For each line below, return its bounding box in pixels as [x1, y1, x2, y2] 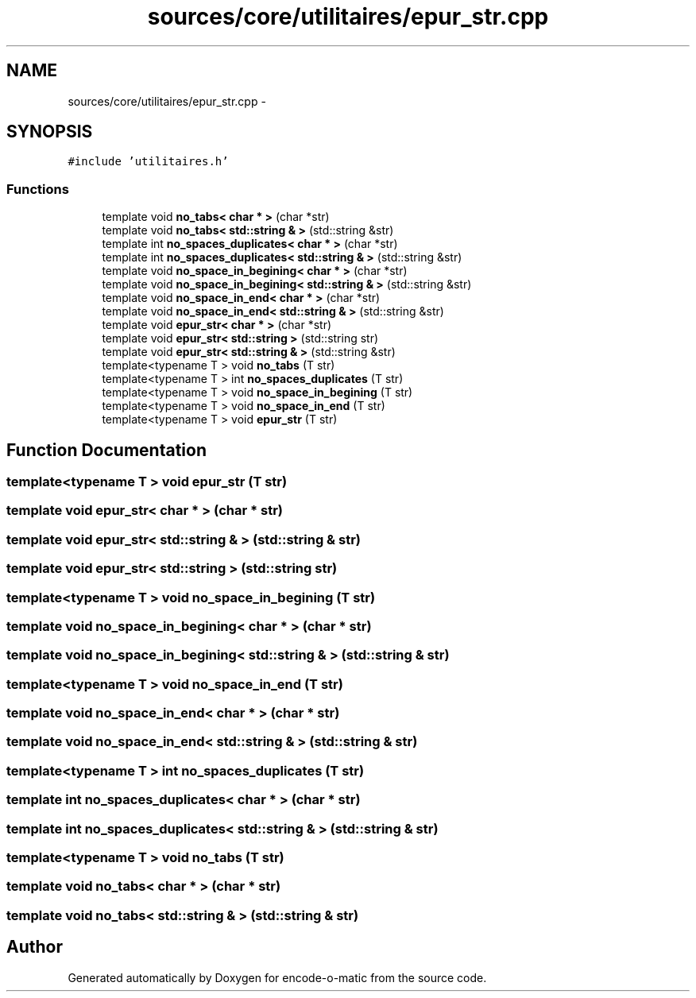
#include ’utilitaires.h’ [68, 155, 229, 168]
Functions [6, 180, 69, 197]
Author [6, 937, 63, 957]
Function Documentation [6, 439, 207, 460]
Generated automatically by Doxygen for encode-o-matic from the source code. [68, 970, 487, 984]
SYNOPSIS [6, 122, 93, 142]
